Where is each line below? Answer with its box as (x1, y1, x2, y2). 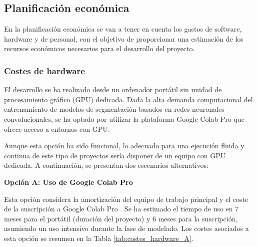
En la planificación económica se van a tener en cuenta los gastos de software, (4, 24, 242, 34)
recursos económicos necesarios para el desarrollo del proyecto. (4, 43, 195, 54)
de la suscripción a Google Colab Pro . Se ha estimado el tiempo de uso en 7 (4, 203, 239, 214)
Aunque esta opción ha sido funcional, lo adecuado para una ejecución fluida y (4, 140, 244, 151)
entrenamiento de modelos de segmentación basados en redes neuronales (4, 104, 224, 114)
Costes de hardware (4, 64, 85, 77)
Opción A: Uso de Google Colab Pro (4, 176, 133, 187)
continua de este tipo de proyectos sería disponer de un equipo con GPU (4, 150, 226, 160)
